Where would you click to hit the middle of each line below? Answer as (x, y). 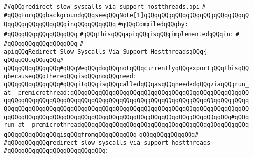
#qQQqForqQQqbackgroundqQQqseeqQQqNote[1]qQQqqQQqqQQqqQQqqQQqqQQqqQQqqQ (126, 15)
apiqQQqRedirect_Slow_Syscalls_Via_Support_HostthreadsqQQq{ (105, 52)
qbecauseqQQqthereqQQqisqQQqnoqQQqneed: (71, 76)
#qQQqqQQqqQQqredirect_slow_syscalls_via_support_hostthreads (107, 143)
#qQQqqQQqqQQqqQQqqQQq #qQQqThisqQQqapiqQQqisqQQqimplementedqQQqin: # (122, 34)
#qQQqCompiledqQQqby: (153, 25)
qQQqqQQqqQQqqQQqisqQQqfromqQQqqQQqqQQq (71, 134)
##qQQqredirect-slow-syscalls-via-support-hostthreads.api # (105, 7)
